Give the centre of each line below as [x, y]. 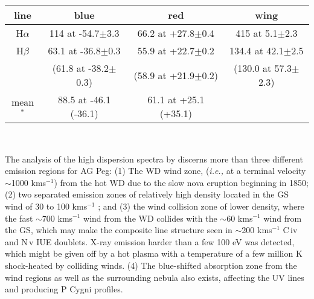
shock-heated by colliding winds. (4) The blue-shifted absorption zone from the [151, 265]
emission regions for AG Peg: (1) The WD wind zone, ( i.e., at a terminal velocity [155, 171]
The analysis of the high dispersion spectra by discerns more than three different [154, 159]
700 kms [57, 218]
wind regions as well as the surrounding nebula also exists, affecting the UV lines [155, 277]
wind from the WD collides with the [150, 218]
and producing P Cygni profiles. [64, 289]
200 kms [257, 230]
